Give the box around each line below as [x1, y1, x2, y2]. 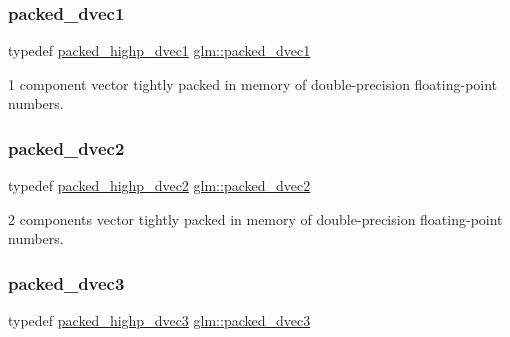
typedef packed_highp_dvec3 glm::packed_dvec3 [8, 310, 311, 331]
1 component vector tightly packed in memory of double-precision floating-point [8, 73, 498, 94]
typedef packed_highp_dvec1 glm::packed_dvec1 [8, 40, 311, 61]
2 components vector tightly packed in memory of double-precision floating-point [8, 208, 503, 229]
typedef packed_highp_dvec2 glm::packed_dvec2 [8, 175, 311, 196]
